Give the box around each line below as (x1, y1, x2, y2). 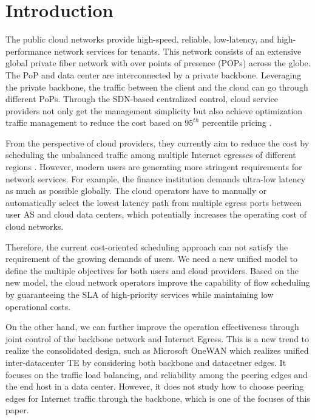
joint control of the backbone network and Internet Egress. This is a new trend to (5, 332, 310, 345)
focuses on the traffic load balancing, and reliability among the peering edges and (5, 368, 308, 380)
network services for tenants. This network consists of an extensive (54, 44, 302, 57)
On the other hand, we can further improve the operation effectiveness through (5, 320, 299, 333)
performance (5, 44, 52, 57)
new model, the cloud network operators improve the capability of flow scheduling (5, 276, 310, 289)
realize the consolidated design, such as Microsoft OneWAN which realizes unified (5, 344, 309, 357)
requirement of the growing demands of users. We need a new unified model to (5, 252, 298, 265)
